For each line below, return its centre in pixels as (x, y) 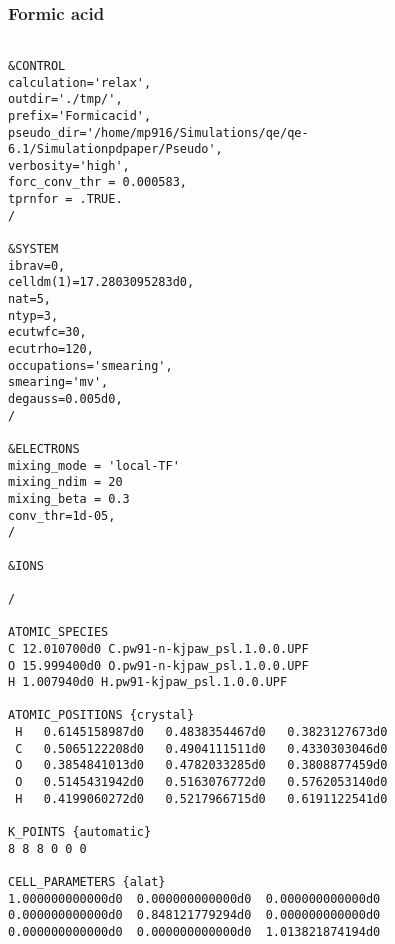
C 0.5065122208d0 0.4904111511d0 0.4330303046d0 (201, 748)
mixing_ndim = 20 (65, 482)
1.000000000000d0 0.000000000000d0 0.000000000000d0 (194, 898)
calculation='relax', (80, 82)
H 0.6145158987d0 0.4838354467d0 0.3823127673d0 (201, 732)
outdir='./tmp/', (65, 99)
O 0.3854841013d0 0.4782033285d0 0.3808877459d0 (201, 765)
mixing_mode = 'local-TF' (94, 465)
